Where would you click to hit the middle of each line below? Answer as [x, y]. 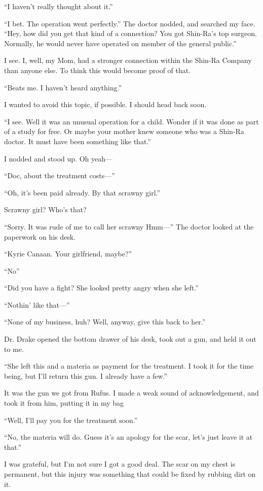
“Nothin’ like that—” [37, 304]
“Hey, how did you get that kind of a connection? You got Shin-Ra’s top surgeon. [130, 33]
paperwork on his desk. [40, 236]
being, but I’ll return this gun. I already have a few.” [86, 375]
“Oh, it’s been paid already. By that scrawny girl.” [82, 192]
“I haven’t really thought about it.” [59, 6]
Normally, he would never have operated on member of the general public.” [120, 43]
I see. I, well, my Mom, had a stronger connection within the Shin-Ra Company [128, 60]
